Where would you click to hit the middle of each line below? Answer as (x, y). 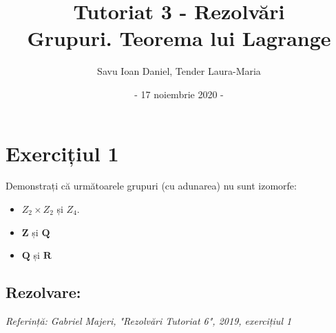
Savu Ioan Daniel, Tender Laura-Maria (179, 71)
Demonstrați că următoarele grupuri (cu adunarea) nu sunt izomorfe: (151, 186)
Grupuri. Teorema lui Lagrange (179, 38)
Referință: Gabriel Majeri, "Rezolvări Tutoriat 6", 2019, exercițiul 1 (149, 321)
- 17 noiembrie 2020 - (179, 94)
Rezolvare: (43, 292)
